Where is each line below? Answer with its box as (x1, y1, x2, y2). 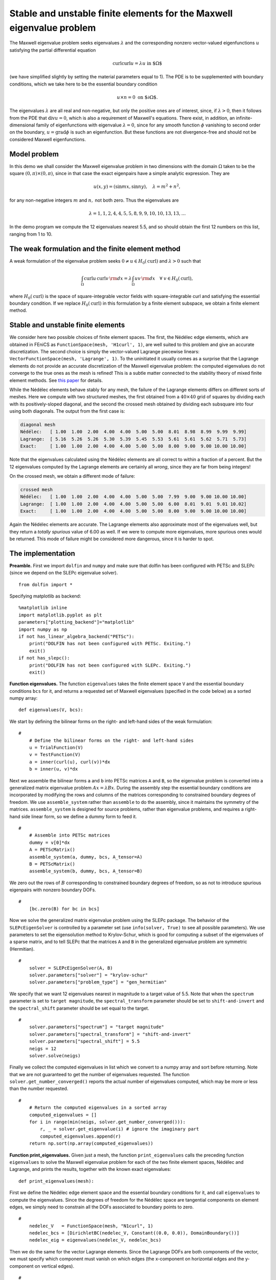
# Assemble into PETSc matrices (29, 833, 110, 838)
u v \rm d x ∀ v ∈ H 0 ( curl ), (134, 275, 193, 283)
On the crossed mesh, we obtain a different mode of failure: (9, 473, 135, 479)
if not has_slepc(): (18, 655, 70, 661)
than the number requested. (9, 1085, 68, 1092)
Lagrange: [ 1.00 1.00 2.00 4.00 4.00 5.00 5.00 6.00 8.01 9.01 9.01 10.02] (20, 501, 247, 507)
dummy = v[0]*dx (29, 840, 70, 845)
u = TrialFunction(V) (29, 745, 84, 751)
